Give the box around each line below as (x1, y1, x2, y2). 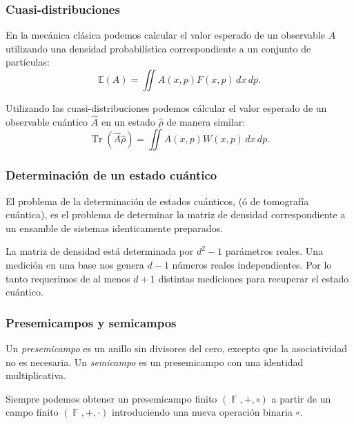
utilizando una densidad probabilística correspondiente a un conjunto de (6, 41, 311, 55)
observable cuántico (6, 114, 88, 128)
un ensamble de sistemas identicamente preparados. (6, 220, 224, 235)
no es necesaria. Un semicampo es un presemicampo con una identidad (6, 354, 304, 369)
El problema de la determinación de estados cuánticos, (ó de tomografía (6, 193, 309, 208)
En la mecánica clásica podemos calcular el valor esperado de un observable (6, 28, 326, 42)
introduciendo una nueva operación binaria (112, 405, 293, 419)
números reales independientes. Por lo (172, 258, 332, 271)
